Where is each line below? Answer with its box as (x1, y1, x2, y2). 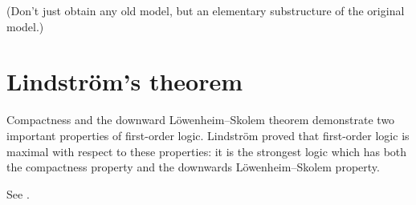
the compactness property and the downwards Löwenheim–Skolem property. (6, 159, 380, 175)
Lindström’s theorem (6, 65, 243, 98)
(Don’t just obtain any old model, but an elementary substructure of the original (6, 2, 405, 18)
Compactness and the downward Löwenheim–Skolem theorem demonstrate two (6, 111, 395, 128)
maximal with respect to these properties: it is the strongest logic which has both (6, 143, 407, 159)
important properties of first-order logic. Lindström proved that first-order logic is (6, 127, 410, 143)
